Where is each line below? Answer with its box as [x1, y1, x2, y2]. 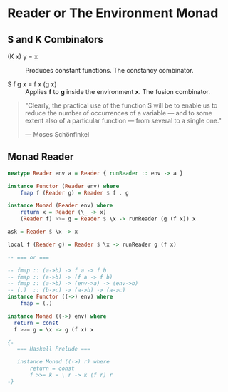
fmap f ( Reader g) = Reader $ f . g [20, 189, 130, 197]
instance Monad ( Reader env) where [7, 202, 113, 210]
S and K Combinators [7, 33, 103, 46]
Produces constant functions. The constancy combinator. [25, 66, 194, 74]
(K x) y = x [7, 52, 38, 61]
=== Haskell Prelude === [16, 346, 91, 353]
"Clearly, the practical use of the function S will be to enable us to [24, 101, 218, 110]
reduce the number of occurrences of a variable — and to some [24, 109, 212, 117]
